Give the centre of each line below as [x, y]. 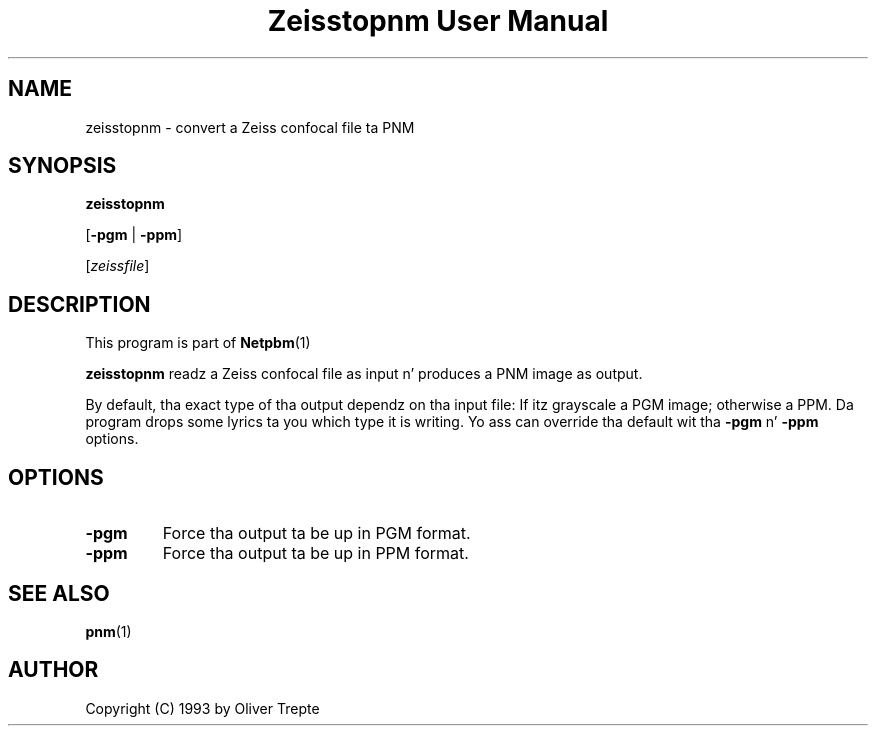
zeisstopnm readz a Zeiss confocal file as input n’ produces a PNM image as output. [364, 374]
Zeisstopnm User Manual [438, 21]
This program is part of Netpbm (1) [198, 343]
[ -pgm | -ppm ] [134, 235]
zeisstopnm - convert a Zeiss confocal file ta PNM [250, 127]
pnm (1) [108, 631]
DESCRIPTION [79, 304]
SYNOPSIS [62, 166]
